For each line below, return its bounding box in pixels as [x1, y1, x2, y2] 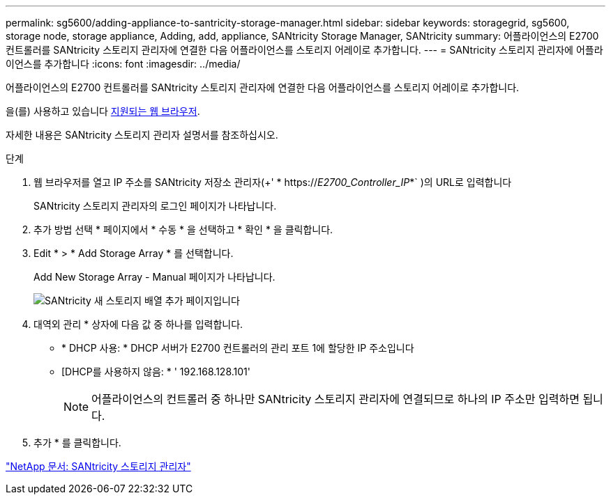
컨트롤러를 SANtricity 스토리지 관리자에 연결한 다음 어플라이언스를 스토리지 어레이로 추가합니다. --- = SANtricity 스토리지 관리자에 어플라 [6, 44, 603, 56]
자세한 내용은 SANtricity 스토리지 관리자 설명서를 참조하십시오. [6, 129, 278, 141]
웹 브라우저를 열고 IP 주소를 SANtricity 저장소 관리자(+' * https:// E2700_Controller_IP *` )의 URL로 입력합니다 [33, 176, 512, 188]
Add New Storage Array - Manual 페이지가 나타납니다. [33, 271, 276, 283]
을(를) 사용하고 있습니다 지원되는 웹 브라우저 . [6, 105, 200, 117]
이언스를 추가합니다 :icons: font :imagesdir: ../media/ [6, 58, 241, 70]
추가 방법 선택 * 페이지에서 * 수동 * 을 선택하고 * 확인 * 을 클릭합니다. [33, 224, 333, 235]
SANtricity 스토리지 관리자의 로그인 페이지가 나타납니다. [33, 200, 277, 212]
